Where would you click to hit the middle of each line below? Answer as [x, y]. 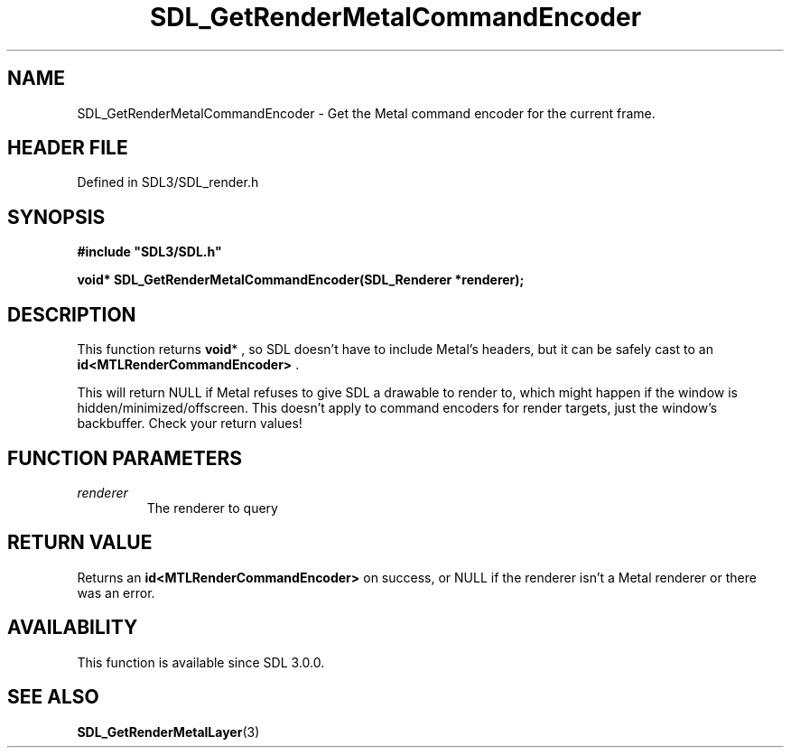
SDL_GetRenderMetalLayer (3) [168, 732]
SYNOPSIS [56, 217]
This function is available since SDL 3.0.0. [201, 662]
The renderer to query [212, 508]
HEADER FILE [68, 148]
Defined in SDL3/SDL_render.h [168, 182]
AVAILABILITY [73, 628]
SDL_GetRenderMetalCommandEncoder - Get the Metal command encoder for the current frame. [366, 113]
